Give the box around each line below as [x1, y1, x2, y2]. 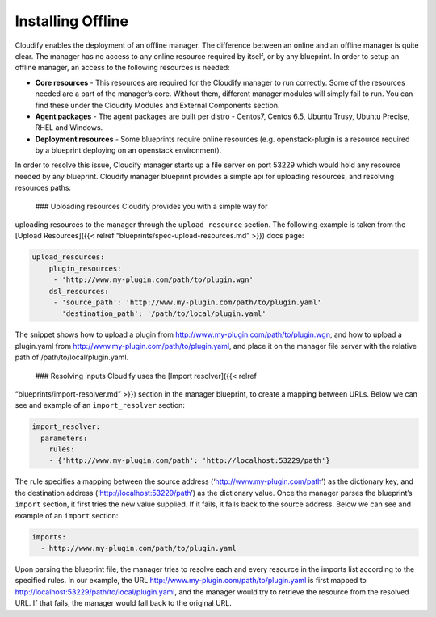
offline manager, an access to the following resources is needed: [15, 63, 230, 73]
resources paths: [15, 183, 72, 193]
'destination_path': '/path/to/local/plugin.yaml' [61, 309, 266, 318]
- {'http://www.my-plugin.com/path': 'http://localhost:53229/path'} [48, 456, 330, 465]
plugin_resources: [48, 263, 122, 273]
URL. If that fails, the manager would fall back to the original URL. [15, 598, 232, 608]
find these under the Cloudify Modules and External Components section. [35, 100, 280, 110]
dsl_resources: [48, 287, 109, 296]
